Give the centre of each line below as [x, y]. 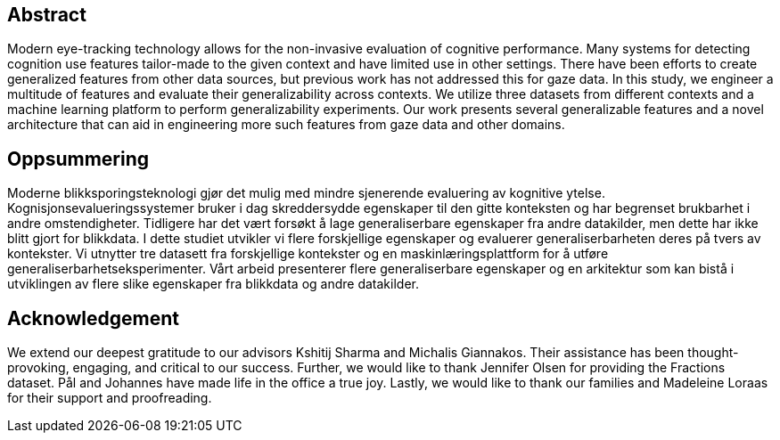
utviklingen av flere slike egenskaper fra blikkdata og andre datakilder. [213, 284]
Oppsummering [78, 159]
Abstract [47, 15]
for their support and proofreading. [110, 398]
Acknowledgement [93, 318]
